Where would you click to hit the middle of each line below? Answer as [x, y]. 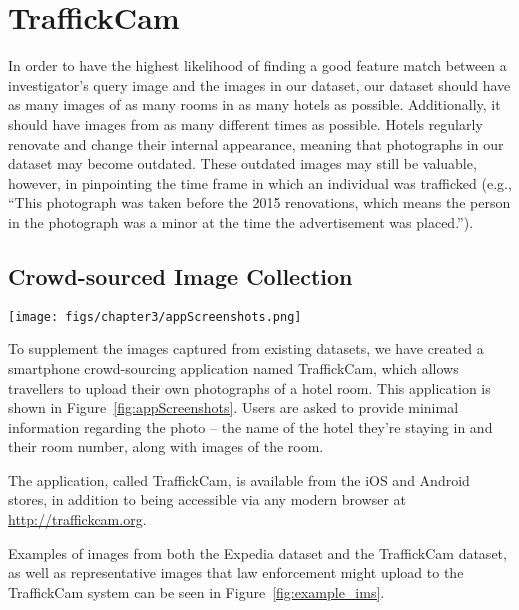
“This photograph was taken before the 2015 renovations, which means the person [259, 202]
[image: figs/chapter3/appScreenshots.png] [155, 316]
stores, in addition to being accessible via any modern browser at [207, 499]
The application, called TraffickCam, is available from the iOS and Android [239, 479]
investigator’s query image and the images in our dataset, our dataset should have [259, 84]
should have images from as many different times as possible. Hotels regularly [245, 123]
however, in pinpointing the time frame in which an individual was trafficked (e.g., [260, 182]
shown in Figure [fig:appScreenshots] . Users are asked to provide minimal [233, 407]
